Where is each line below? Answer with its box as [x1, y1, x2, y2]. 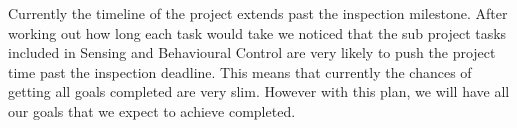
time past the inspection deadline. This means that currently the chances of [8, 61, 472, 82]
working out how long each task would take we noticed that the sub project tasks [8, 22, 507, 43]
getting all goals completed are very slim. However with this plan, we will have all [8, 81, 510, 102]
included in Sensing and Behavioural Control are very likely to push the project [8, 42, 496, 63]
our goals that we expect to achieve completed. [8, 100, 296, 121]
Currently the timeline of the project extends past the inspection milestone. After [8, 3, 508, 23]
